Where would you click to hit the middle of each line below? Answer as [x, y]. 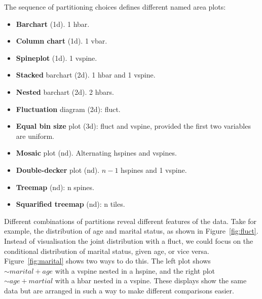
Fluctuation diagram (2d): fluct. [68, 109]
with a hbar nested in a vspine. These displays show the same [151, 281]
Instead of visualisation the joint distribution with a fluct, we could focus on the [129, 240]
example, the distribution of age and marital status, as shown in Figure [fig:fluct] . [131, 231]
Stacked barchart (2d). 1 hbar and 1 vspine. [86, 75]
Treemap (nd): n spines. [55, 187]
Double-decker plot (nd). [58, 170]
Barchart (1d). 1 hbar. [53, 24]
